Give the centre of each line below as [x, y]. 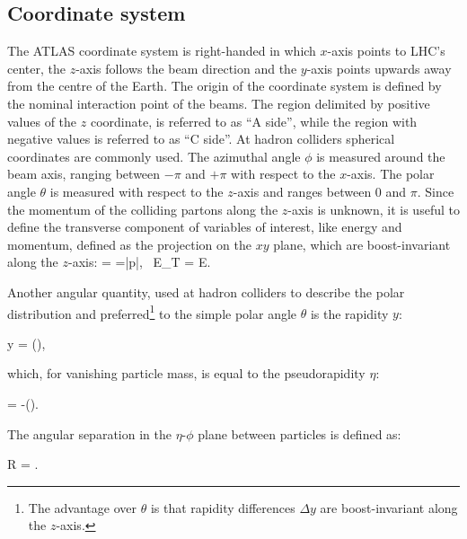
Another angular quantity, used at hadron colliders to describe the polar [206, 292]
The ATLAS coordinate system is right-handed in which [162, 51]
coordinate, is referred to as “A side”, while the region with [254, 121]
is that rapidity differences [223, 507]
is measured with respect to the [137, 191]
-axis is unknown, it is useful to [374, 209]
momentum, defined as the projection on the [129, 244]
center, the [36, 68]
